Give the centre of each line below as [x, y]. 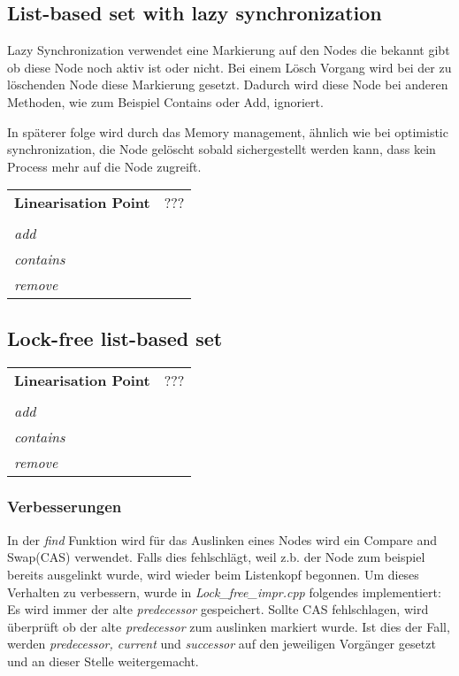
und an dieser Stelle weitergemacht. [103, 661]
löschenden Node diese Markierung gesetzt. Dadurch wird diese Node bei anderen [228, 84]
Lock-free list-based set [115, 338]
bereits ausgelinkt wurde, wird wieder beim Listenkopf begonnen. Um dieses [213, 574]
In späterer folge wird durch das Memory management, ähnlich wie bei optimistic [228, 131]
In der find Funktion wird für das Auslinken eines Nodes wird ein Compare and [222, 539]
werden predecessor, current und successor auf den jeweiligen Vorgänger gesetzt [222, 644]
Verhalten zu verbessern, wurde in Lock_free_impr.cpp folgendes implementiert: [224, 591]
